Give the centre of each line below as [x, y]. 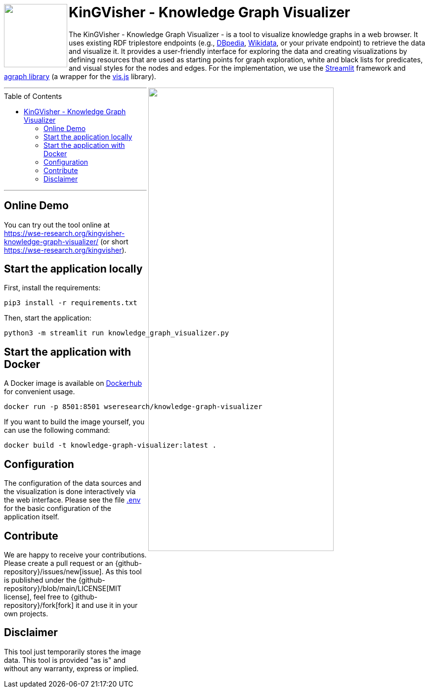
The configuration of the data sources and [73, 483]
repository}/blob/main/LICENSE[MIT [63, 588]
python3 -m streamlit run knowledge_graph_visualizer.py [117, 333]
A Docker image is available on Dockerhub [73, 383]
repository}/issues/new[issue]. [54, 571]
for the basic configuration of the [58, 508]
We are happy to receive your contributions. [75, 554]
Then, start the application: [48, 318]
